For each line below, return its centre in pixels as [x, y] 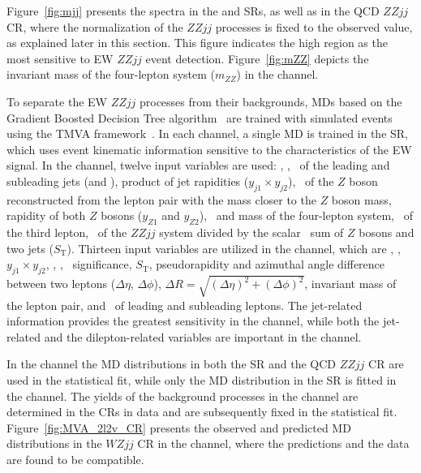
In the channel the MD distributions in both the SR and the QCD [172, 364]
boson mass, [361, 199]
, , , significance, [89, 264]
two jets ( [30, 248]
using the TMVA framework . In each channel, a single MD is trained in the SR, [208, 133]
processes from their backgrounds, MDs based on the [271, 101]
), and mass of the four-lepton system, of [306, 215]
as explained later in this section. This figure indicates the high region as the [197, 43]
